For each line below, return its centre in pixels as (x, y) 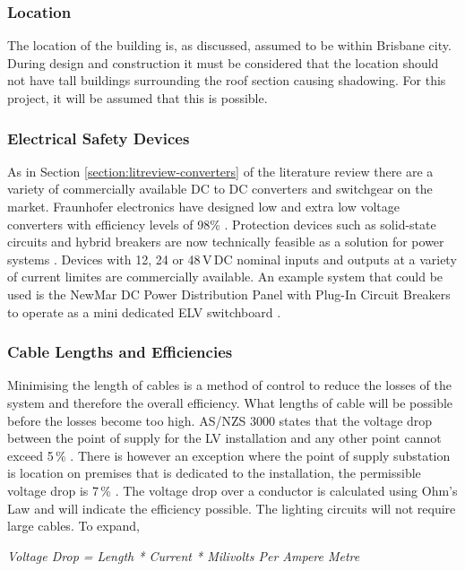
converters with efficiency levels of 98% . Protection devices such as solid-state (222, 224)
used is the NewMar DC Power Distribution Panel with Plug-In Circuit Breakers (229, 294)
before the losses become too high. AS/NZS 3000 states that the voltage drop (220, 420)
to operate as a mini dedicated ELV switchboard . (144, 311)
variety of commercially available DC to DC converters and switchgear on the (220, 189)
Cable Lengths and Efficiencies (120, 352)
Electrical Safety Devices (99, 138)
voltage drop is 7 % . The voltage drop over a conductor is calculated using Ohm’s (232, 490)
